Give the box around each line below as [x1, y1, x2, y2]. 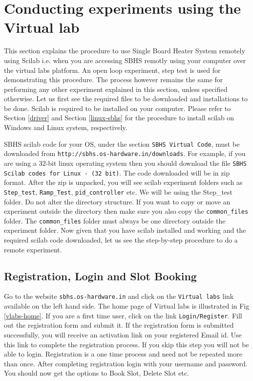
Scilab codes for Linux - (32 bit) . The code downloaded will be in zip [4, 167, 230, 178]
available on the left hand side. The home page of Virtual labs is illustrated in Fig [4, 301, 250, 311]
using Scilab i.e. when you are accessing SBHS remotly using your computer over [4, 55, 246, 65]
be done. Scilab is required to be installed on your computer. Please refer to [4, 103, 231, 113]
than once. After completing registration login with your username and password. [4, 358, 248, 368]
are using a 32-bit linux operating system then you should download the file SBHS [4, 157, 247, 168]
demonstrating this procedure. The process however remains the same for [4, 74, 223, 85]
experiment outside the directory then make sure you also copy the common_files [4, 206, 249, 216]
